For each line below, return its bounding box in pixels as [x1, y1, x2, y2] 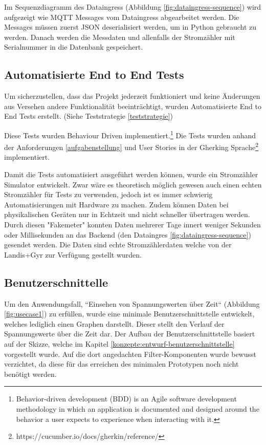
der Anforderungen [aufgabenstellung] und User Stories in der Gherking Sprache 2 [4, 140, 258, 152]
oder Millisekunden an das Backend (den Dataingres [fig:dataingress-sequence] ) [4, 229, 251, 240]
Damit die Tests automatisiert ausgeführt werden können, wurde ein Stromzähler [4, 169, 258, 180]
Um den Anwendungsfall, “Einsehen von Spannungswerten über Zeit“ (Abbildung [4, 298, 260, 309]
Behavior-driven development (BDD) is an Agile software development [16, 393, 237, 404]
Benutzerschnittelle [4, 274, 108, 290]
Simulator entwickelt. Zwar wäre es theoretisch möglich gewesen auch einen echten [4, 179, 262, 189]
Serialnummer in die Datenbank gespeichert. [4, 41, 143, 52]
